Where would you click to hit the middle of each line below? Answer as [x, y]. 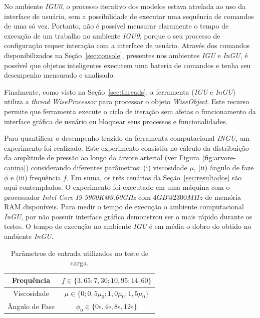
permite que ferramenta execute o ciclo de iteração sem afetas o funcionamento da [130, 111]
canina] [15, 167]
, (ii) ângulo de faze [224, 167]
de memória [223, 197]
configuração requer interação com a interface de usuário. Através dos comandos [127, 45]
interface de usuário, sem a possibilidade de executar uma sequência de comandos [129, 16]
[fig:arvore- [219, 157]
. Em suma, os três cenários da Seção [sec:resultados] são [154, 177]
